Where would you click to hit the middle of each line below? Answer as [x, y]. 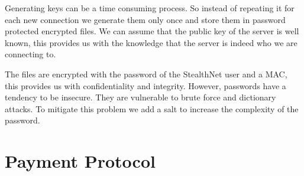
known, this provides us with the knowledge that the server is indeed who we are [151, 42]
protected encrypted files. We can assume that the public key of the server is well [152, 31]
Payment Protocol [80, 161]
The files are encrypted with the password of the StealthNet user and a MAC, [146, 74]
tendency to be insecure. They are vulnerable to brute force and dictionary [140, 97]
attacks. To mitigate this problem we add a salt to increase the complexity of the [152, 108]
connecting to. [30, 54]
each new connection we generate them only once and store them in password [145, 19]
